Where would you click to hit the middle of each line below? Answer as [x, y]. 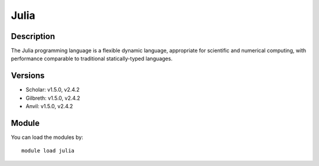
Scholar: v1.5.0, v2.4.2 [53, 90]
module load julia [48, 151]
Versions [28, 76]
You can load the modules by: [47, 137]
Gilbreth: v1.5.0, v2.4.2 [53, 98]
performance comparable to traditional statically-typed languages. [92, 58]
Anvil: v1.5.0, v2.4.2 [49, 106]
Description [33, 36]
